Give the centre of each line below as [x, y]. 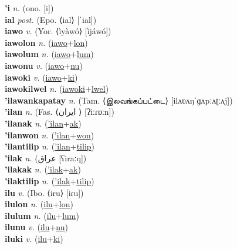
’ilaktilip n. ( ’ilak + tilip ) [50, 180]
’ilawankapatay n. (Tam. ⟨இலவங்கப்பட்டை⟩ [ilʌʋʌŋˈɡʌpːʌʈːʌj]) [119, 100]
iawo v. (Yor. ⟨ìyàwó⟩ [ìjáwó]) [58, 31]
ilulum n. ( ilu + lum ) [42, 215]
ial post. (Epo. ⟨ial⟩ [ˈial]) [51, 19]
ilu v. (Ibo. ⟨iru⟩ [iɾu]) [44, 192]
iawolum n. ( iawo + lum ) [49, 54]
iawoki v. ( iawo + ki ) [41, 77]
